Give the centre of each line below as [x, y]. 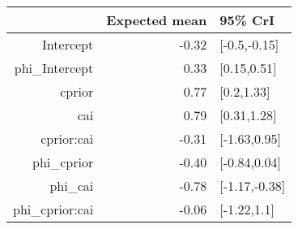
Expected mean [157, 20]
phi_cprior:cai [53, 209]
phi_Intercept [54, 68]
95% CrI [247, 20]
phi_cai [72, 186]
